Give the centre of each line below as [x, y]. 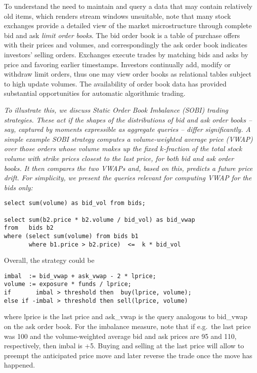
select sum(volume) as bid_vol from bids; [75, 203]
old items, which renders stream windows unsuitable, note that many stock [118, 16]
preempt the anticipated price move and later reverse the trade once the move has [128, 355]
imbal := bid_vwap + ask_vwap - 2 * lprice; [80, 276]
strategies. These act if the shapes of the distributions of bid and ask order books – [128, 119]
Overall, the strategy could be [49, 260]
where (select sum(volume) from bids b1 [71, 236]
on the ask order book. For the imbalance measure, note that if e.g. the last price [128, 326]
